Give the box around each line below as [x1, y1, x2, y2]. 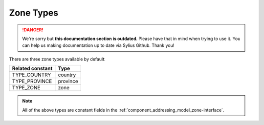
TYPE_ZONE [12, 84, 41, 91]
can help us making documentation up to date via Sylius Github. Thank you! [22, 42, 175, 48]
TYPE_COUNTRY [12, 71, 51, 78]
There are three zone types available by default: [9, 56, 106, 62]
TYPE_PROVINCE [12, 78, 52, 85]
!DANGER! [22, 27, 44, 33]
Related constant [12, 65, 53, 72]
